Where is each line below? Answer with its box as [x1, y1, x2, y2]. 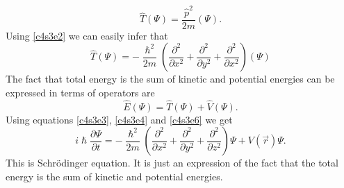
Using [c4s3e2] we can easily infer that [6, 28, 168, 42]
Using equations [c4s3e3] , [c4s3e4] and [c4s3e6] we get [6, 112, 233, 126]
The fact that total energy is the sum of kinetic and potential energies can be [6, 71, 335, 86]
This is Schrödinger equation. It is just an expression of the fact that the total [6, 155, 338, 170]
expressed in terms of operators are [6, 85, 155, 99]
